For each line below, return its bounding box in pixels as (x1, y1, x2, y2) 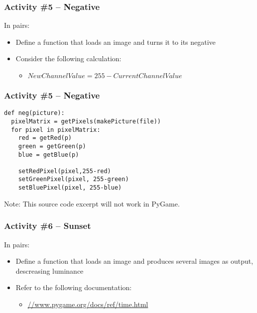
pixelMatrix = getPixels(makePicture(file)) (11, 117, 161, 125)
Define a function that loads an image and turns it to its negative (15, 36, 216, 47)
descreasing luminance (15, 265, 84, 276)
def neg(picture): (4, 109, 65, 117)
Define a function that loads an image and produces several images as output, (15, 256, 254, 266)
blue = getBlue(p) (18, 151, 79, 158)
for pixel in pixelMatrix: (11, 126, 101, 133)
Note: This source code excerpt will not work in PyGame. (4, 198, 180, 209)
